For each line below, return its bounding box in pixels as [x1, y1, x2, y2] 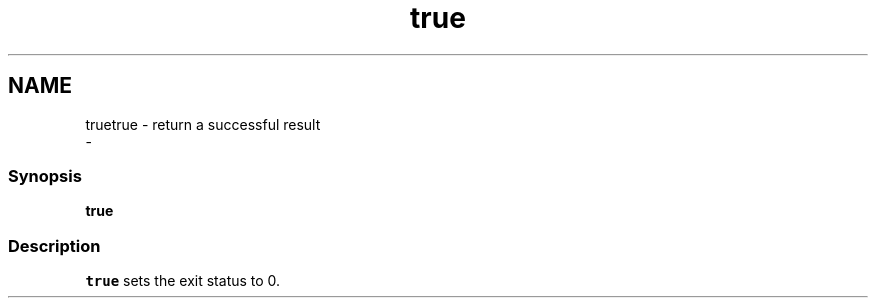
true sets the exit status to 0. [85, 272, 281, 290]
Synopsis [8, 165, 82, 186]
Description [8, 235, 101, 256]
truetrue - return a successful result [85, 115, 321, 133]
